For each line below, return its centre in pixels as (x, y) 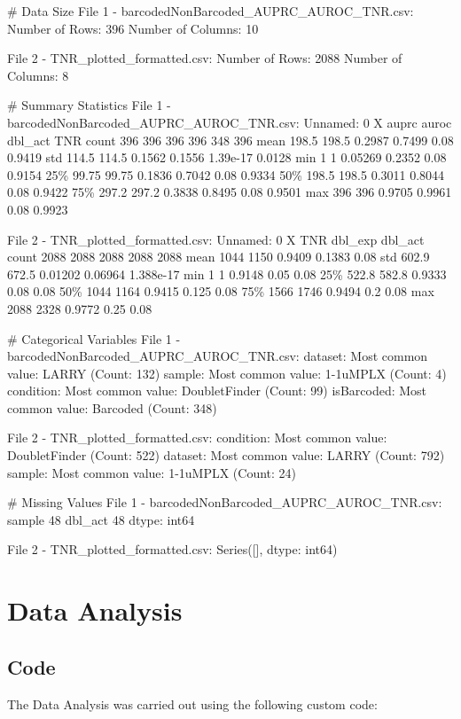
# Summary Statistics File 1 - (89, 105)
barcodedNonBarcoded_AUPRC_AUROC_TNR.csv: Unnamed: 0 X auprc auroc (230, 122)
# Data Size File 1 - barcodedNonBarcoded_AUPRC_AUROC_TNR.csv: (211, 11)
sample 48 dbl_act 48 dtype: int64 (101, 519)
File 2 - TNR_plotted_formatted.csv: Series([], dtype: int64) (172, 549)
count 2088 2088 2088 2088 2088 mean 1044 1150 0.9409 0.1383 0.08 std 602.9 (219, 257)
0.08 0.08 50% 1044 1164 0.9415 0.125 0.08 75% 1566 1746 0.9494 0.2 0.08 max (221, 291)
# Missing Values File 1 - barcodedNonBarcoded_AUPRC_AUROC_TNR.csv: (225, 502)
